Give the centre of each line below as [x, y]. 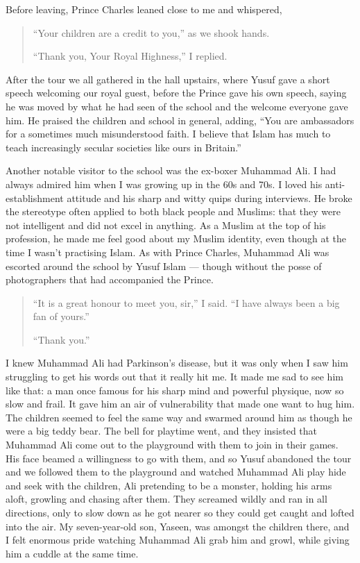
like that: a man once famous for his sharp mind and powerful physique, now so [175, 390]
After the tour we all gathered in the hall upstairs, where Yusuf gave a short [168, 79]
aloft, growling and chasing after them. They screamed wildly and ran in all [166, 499]
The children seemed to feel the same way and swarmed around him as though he [179, 417]
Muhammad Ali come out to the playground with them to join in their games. [172, 445]
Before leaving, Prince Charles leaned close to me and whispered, [144, 9]
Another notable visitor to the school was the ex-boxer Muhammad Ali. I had [171, 170]
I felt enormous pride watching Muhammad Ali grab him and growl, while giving [178, 540]
